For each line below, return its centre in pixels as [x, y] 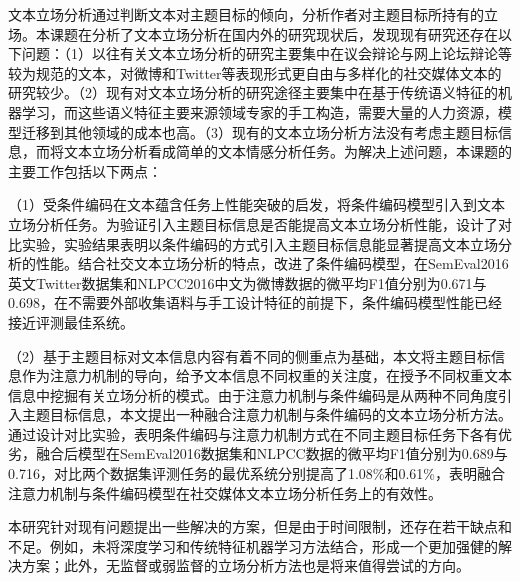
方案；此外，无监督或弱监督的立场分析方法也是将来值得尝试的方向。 [245, 565]
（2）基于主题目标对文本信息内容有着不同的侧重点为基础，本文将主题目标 [249, 355]
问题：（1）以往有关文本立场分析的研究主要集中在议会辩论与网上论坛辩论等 [266, 53]
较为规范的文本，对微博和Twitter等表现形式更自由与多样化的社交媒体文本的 [255, 72]
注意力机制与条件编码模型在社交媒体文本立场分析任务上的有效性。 [225, 492]
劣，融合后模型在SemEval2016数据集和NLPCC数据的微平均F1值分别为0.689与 [258, 453]
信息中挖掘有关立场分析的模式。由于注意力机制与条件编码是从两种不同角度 [253, 394]
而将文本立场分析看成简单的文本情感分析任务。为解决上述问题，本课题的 [273, 151]
